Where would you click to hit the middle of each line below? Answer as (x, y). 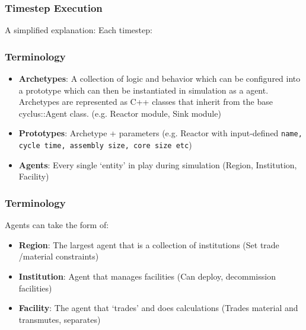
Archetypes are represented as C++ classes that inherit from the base (146, 102)
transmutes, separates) (60, 319)
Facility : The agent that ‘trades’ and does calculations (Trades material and (158, 308)
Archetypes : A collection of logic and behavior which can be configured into (160, 79)
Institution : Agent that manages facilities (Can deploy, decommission (147, 276)
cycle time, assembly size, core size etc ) (105, 145)
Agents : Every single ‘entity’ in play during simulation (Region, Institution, (158, 164)
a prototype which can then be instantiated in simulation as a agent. (144, 90)
